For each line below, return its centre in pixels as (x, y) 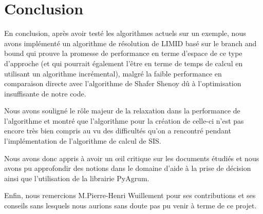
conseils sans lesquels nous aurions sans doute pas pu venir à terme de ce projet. (130, 206)
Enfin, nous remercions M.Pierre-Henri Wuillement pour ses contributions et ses (130, 195)
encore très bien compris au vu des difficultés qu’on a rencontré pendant (118, 131)
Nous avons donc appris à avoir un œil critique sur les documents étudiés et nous (132, 158)
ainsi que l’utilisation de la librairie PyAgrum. (77, 178)
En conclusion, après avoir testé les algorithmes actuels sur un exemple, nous (125, 33)
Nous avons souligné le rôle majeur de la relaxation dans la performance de (122, 111)
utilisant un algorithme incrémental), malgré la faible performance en (113, 73)
